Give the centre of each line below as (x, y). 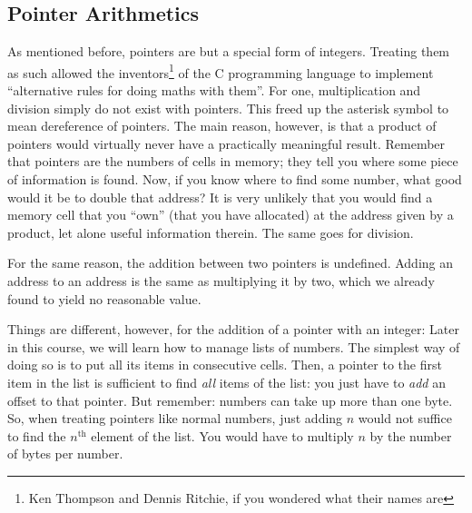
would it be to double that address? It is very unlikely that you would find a (220, 197)
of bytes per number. (65, 454)
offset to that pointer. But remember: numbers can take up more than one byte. (230, 400)
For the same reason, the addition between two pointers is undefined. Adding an (231, 263)
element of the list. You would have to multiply (222, 435)
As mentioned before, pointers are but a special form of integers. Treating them (229, 51)
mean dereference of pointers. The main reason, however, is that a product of (222, 126)
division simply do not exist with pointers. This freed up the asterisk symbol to (228, 108)
